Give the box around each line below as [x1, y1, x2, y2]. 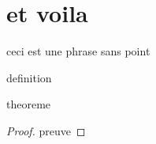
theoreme [6, 96, 51, 112]
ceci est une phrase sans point [6, 43, 150, 59]
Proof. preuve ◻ [6, 122, 86, 138]
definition [6, 69, 52, 85]
